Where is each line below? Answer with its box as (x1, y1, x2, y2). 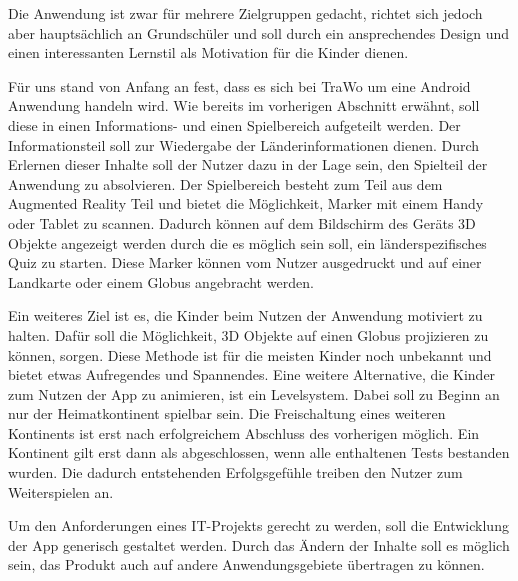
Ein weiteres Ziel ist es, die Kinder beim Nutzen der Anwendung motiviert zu (8, 305, 483, 326)
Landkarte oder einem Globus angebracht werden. (8, 271, 314, 292)
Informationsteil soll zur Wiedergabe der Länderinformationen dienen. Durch (8, 134, 480, 155)
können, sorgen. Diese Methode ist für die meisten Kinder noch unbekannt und (8, 344, 492, 365)
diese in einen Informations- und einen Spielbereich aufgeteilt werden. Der (8, 114, 461, 135)
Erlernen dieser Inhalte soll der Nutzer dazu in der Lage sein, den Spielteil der (8, 154, 488, 175)
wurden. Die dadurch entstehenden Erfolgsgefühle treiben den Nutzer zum (8, 462, 463, 483)
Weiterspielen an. (8, 481, 114, 502)
